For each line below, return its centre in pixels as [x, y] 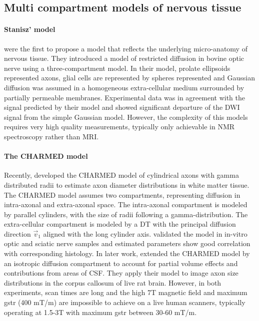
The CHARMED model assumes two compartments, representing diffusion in [122, 194]
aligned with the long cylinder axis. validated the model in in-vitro [145, 233]
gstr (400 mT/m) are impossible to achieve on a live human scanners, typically [125, 302]
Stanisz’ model [30, 29]
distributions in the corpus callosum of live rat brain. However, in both [113, 282]
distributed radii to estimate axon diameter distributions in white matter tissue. [127, 184]
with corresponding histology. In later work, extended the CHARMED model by [127, 253]
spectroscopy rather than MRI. [51, 136]
